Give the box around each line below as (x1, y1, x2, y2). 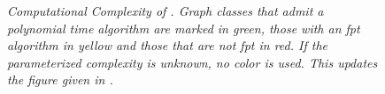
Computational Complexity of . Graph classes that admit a (7, 2, 324, 19)
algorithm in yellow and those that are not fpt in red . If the (7, 36, 328, 54)
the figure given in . (7, 70, 113, 89)
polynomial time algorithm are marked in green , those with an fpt (7, 18, 360, 37)
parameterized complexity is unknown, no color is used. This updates (7, 53, 378, 71)
